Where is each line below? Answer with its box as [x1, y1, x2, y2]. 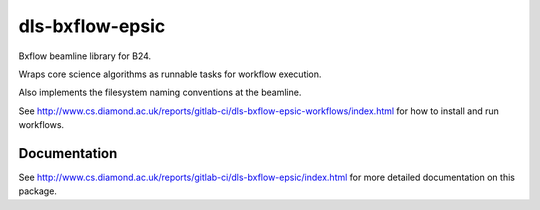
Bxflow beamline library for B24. [18, 50, 152, 62]
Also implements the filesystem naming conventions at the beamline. [18, 86, 302, 99]
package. [18, 185, 57, 197]
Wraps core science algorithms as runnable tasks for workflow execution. [18, 68, 322, 80]
